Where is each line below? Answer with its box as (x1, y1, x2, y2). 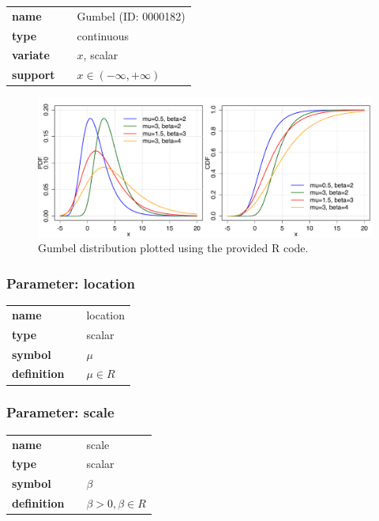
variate (12, 47, 50, 63)
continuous (77, 27, 129, 43)
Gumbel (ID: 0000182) (77, 7, 186, 24)
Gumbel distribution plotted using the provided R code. (38, 240, 309, 256)
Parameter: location (6, 273, 135, 293)
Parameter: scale (6, 402, 114, 422)
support (12, 66, 55, 83)
